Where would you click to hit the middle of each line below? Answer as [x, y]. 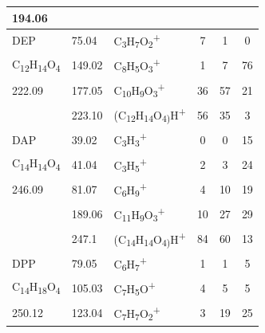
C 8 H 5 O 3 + [137, 65]
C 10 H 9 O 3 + [139, 90]
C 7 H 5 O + [134, 288]
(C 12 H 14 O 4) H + [150, 115]
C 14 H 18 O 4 [36, 288]
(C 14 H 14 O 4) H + [150, 239]
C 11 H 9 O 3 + [139, 214]
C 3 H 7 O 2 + [137, 41]
